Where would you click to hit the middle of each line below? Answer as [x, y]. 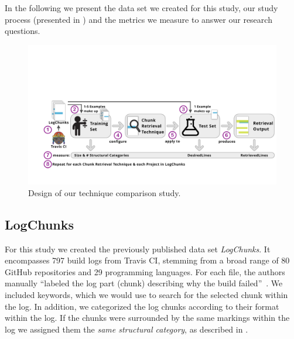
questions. [23, 31]
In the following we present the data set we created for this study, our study [141, 8]
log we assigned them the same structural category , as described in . [127, 329]
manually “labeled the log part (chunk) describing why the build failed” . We [144, 283]
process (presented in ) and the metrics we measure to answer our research [139, 19]
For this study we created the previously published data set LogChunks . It [138, 249]
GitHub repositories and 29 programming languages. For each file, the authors [145, 271]
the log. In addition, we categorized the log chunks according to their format [142, 306]
